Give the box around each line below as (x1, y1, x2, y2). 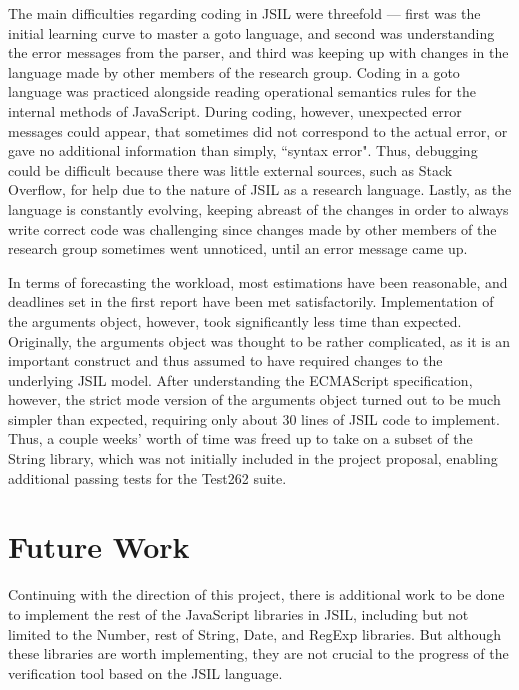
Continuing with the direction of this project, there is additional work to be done (8, 584, 505, 605)
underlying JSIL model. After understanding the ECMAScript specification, (8, 369, 473, 390)
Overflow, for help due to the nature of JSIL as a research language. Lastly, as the (8, 179, 512, 200)
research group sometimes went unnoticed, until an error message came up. (8, 238, 468, 259)
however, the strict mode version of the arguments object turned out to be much (8, 389, 501, 410)
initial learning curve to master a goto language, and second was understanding (8, 22, 495, 43)
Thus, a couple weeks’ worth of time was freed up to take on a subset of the (8, 428, 473, 449)
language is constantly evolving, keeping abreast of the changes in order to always (8, 198, 509, 219)
